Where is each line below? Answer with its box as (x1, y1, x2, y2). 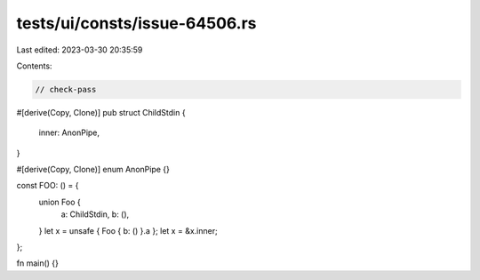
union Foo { (38, 196, 81, 207)
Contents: (16, 60, 52, 71)
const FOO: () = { (16, 180, 79, 191)
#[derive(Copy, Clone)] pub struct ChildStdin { (16, 107, 186, 117)
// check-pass (35, 84, 97, 94)
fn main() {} (16, 258, 60, 268)
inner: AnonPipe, (38, 127, 100, 138)
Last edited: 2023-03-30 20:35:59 (16, 44, 143, 55)
